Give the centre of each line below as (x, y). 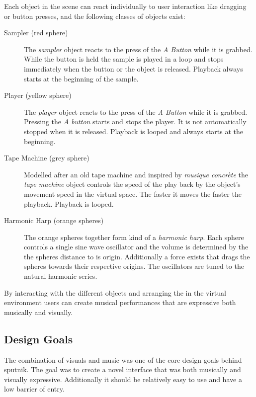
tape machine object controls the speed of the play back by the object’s (132, 184)
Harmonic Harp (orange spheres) (54, 220)
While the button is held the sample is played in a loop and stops (124, 59)
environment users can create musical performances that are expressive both (120, 302)
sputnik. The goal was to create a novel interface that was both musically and (123, 369)
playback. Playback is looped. (69, 203)
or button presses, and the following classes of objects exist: (95, 16)
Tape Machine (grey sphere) (47, 158)
